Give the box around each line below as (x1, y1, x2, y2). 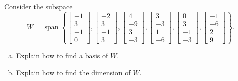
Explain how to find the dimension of (16, 67, 131, 77)
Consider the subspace (4, 1, 73, 11)
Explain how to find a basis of (16, 50, 108, 61)
